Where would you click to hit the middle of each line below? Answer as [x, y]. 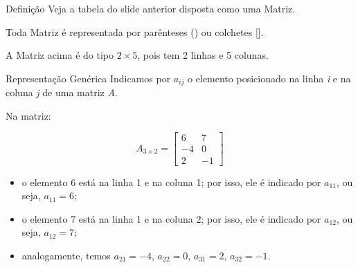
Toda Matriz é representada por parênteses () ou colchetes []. [135, 31]
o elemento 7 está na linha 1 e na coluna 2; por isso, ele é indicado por [171, 218]
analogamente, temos [66, 255]
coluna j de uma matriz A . [62, 92]
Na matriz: [28, 115]
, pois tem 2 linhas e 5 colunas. [203, 55]
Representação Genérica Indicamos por [88, 78]
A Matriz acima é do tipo [60, 55]
